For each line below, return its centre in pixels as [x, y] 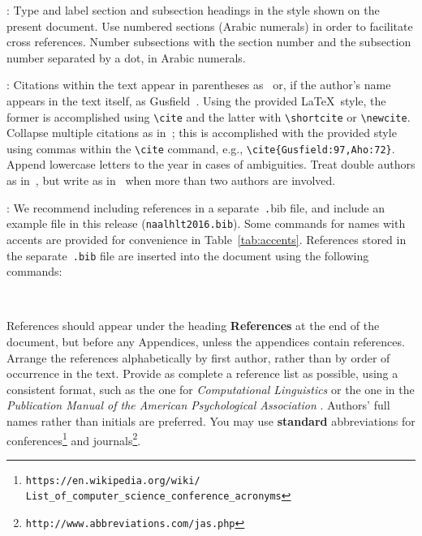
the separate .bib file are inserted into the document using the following [188, 255]
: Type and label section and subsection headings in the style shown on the [193, 10]
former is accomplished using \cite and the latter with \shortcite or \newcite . [209, 116]
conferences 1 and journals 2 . [74, 439]
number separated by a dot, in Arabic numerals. [126, 57]
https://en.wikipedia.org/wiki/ [113, 480]
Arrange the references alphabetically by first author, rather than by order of [198, 357]
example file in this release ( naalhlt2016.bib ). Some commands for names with [206, 223]
